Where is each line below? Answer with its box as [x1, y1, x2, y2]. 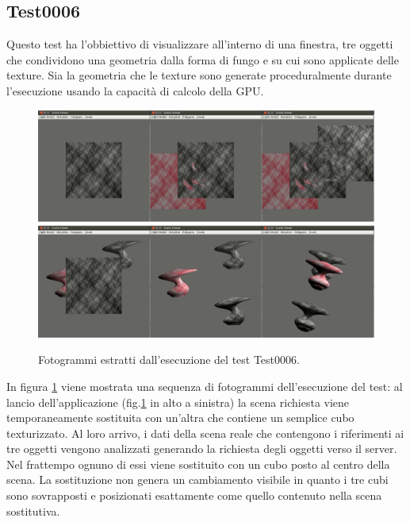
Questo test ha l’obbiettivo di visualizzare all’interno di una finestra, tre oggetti [6, 36, 393, 52]
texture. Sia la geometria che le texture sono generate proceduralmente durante [6, 67, 392, 83]
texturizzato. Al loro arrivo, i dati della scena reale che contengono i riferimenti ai [6, 424, 404, 441]
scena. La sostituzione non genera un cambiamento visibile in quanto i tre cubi [6, 471, 389, 488]
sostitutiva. [6, 502, 60, 519]
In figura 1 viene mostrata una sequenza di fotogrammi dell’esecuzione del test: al [6, 377, 403, 394]
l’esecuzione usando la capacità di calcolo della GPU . [6, 82, 264, 99]
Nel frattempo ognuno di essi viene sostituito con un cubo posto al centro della [6, 455, 390, 472]
